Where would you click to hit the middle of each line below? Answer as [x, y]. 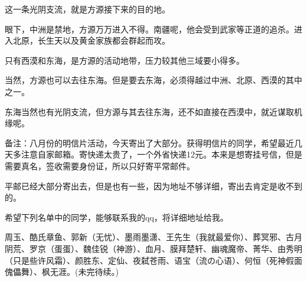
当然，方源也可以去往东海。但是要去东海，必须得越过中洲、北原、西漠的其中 [153, 80]
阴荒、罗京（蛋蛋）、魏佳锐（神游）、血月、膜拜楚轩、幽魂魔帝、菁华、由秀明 [153, 248]
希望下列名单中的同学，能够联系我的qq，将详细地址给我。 [117, 217]
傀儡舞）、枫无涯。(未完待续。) [62, 272]
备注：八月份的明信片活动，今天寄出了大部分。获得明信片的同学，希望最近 [149, 142]
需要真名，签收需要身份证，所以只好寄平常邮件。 [100, 165]
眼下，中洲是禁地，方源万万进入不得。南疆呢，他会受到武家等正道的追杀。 [149, 29]
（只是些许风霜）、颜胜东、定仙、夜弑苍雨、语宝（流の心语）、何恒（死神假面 [153, 260]
